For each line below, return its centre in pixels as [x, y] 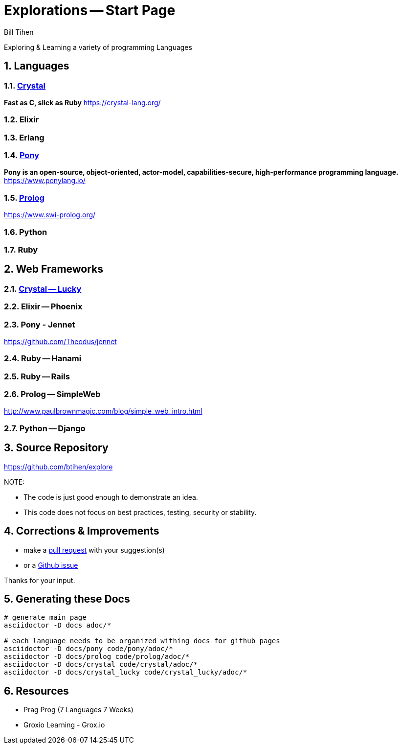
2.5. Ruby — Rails [37, 376]
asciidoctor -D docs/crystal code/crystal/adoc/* [101, 665]
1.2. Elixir [22, 120]
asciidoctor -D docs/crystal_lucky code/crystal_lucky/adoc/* [126, 672]
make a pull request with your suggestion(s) [94, 550]
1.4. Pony [22, 155]
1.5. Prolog [24, 198]
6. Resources [36, 691]
